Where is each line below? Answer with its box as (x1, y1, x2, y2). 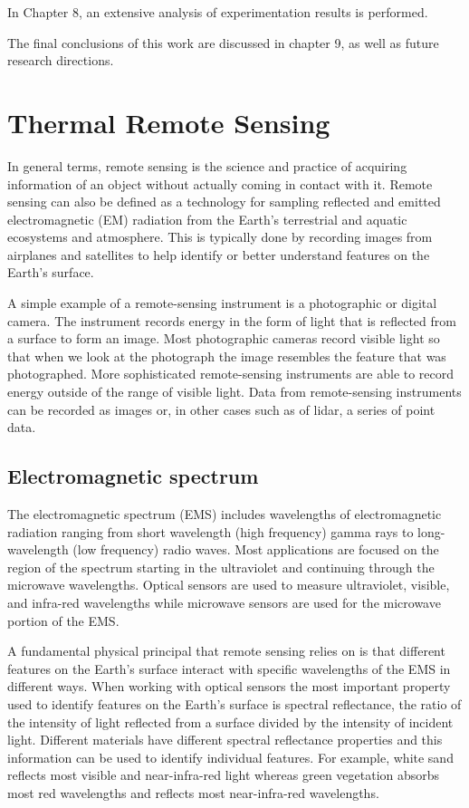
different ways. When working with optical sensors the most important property (7, 677, 451, 696)
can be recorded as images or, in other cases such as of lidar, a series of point (7, 399, 435, 418)
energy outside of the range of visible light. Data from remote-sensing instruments (7, 382, 462, 401)
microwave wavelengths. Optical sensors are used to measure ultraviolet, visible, (7, 575, 450, 594)
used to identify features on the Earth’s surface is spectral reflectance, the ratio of (7, 694, 462, 713)
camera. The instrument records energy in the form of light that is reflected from (7, 311, 456, 330)
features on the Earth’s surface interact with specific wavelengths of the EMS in (7, 659, 451, 678)
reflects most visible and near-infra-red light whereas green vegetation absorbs (7, 765, 440, 784)
